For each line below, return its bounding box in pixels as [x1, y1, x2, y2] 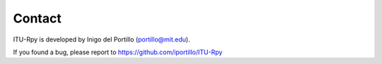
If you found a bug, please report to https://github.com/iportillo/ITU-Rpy [13, 48, 223, 56]
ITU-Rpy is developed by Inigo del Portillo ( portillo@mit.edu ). [13, 35, 190, 44]
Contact [13, 11, 62, 26]
